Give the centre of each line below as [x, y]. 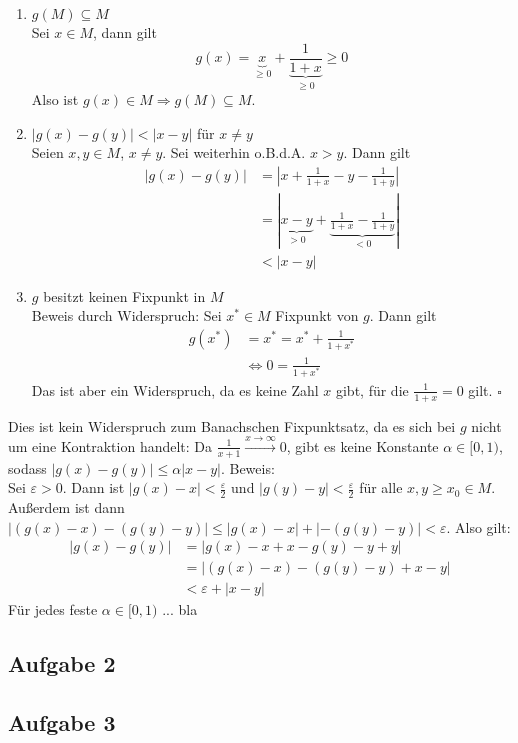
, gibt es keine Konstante [362, 445]
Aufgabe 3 [62, 722]
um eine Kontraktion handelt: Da [110, 445]
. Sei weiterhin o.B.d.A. [234, 152]
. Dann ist [93, 487]
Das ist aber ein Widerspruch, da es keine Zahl [175, 389]
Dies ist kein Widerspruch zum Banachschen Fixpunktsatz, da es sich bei [232, 425]
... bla [180, 609]
